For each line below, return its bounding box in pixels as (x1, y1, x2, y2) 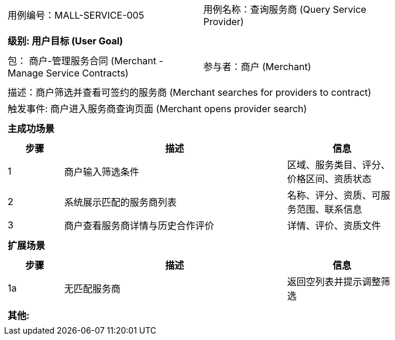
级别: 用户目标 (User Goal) (8, 35, 123, 47)
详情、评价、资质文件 (287, 220, 381, 231)
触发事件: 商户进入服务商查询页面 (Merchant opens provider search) (8, 103, 307, 115)
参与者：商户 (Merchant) (203, 61, 311, 72)
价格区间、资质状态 (287, 173, 372, 185)
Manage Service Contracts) (8, 67, 129, 79)
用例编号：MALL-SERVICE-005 (8, 9, 145, 21)
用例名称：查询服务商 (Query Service (203, 4, 366, 15)
